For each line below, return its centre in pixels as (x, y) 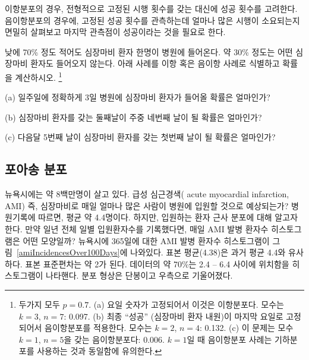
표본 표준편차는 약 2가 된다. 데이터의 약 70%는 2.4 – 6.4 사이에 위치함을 (157, 263)
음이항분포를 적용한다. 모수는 (98, 328)
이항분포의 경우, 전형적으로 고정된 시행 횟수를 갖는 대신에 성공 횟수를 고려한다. (151, 8)
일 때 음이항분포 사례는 (229, 339)
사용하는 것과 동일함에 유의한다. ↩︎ (100, 351)
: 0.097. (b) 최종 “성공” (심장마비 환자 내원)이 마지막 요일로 (174, 316)
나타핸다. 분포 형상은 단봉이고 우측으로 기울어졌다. (139, 275)
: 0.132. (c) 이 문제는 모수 (247, 328)
